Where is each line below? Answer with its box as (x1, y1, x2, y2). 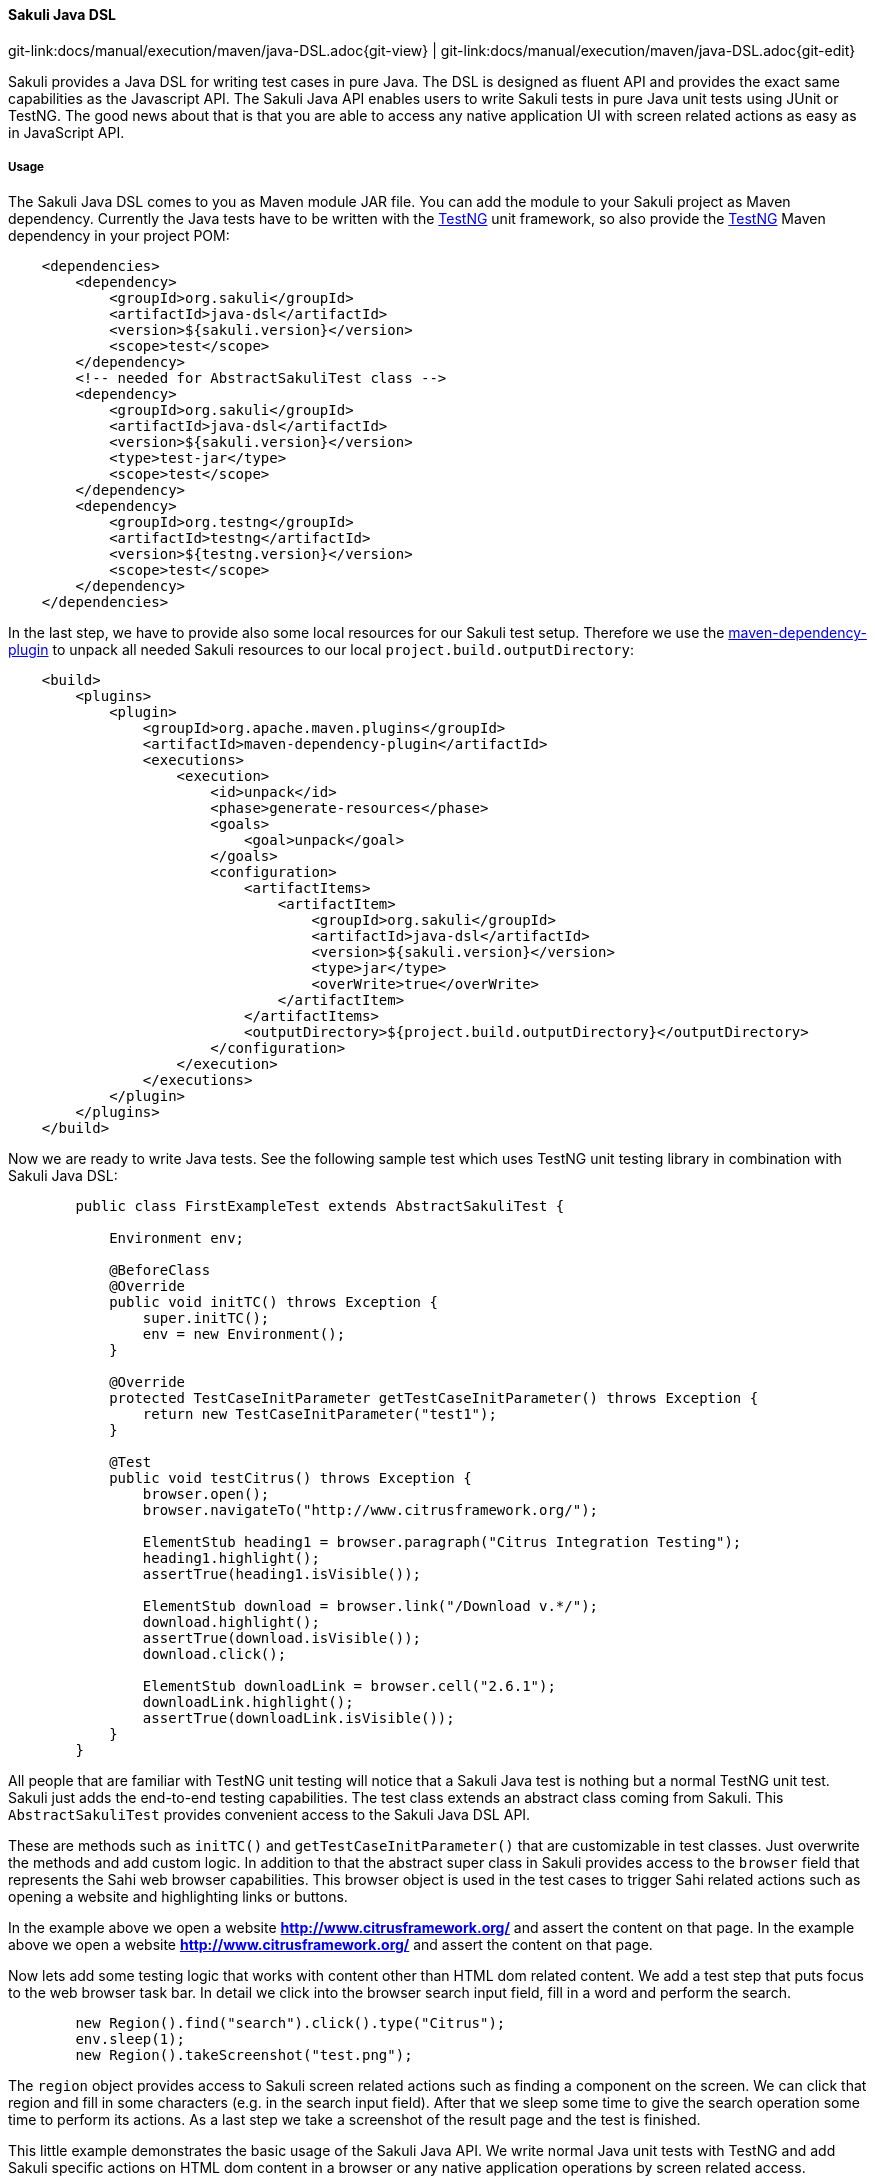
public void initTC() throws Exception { (109, 1294, 438, 1311)
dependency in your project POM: (8, 227, 230, 245)
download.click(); (142, 1646, 287, 1663)
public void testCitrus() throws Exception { (109, 1470, 472, 1487)
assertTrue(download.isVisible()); (142, 1630, 422, 1647)
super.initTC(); (142, 1310, 270, 1327)
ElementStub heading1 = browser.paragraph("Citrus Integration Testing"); (142, 1534, 742, 1551)
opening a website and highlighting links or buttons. (8, 1888, 348, 1906)
